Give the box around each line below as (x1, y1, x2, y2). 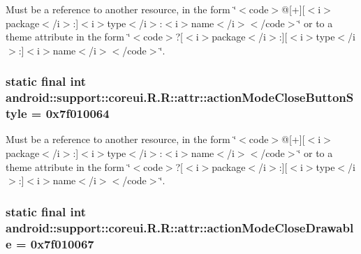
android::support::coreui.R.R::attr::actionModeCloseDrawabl (6, 218, 354, 236)
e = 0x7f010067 (6, 234, 94, 252)
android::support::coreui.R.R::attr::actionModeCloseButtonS (6, 89, 354, 106)
